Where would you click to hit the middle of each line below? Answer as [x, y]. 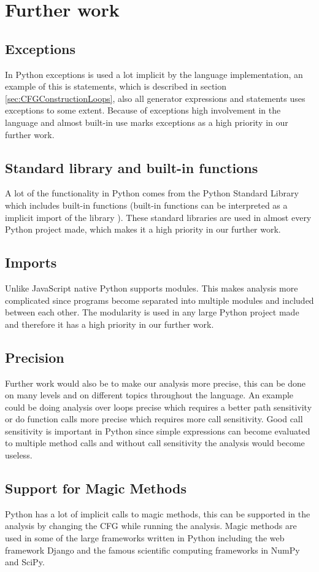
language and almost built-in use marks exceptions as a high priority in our [147, 122]
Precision [35, 357]
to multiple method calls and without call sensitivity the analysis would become [155, 443]
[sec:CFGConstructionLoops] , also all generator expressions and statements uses [155, 98]
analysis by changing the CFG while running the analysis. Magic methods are [151, 526]
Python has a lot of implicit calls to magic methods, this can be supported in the [158, 513]
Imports [31, 262]
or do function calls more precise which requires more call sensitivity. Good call [154, 419]
